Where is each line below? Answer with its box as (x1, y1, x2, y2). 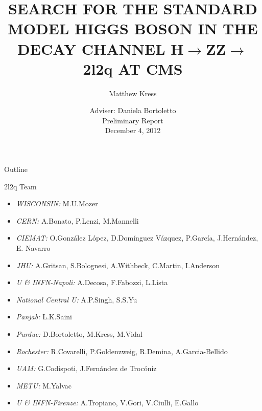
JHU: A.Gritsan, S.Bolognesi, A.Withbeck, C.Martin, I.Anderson (16, 259, 220, 270)
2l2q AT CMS (83, 58, 183, 79)
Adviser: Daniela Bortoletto (89, 105, 176, 116)
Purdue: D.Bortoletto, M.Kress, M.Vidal (16, 329, 142, 339)
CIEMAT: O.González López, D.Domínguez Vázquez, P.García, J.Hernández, (16, 232, 258, 243)
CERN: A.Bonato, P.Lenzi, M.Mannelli (16, 215, 139, 226)
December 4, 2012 (105, 125, 161, 136)
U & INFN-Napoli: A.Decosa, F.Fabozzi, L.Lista (16, 277, 168, 288)
